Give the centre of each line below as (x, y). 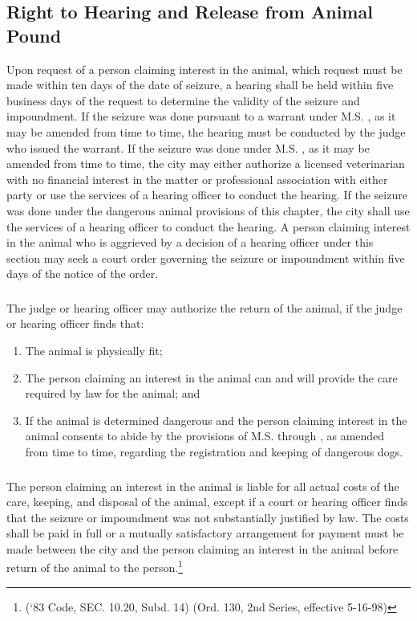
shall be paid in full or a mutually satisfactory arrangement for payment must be (205, 533)
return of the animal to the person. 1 (95, 566)
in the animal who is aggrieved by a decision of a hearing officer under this (190, 242)
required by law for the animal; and (113, 393)
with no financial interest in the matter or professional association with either (197, 179)
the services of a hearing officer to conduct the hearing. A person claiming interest (208, 226)
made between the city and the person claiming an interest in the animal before (202, 548)
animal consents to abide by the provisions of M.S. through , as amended (205, 436)
